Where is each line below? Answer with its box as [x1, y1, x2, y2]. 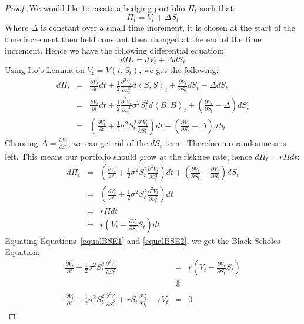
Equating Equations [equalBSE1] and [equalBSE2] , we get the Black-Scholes [5, 234, 280, 246]
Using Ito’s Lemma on [5, 64, 85, 76]
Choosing [5, 136, 38, 148]
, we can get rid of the [68, 136, 148, 148]
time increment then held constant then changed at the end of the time [5, 32, 262, 45]
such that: [199, 2, 236, 14]
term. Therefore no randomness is [165, 136, 286, 148]
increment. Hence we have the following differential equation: [5, 44, 225, 57]
